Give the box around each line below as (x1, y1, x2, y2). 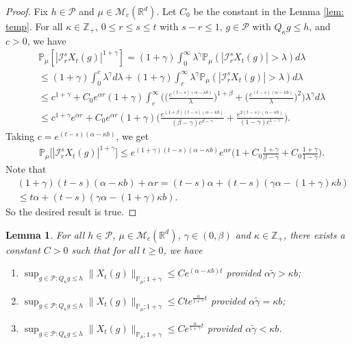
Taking (5, 129, 35, 143)
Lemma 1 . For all (5, 227, 85, 241)
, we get (116, 129, 149, 143)
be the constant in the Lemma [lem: (193, 4, 344, 18)
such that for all (71, 242, 139, 257)
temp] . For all (5, 19, 63, 33)
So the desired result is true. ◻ (5, 204, 137, 219)
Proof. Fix (5, 4, 48, 18)
